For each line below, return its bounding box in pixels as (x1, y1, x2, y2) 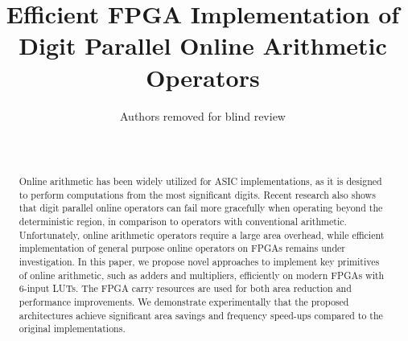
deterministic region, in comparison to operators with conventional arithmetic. (19, 215, 347, 228)
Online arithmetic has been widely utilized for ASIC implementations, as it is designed (19, 175, 382, 188)
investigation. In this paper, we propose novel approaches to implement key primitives (19, 255, 380, 269)
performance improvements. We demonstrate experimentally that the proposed (19, 294, 349, 308)
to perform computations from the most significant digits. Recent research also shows (19, 187, 376, 201)
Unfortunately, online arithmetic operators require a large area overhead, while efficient (19, 228, 385, 241)
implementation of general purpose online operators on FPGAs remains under (19, 241, 345, 255)
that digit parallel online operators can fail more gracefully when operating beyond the (19, 201, 383, 215)
